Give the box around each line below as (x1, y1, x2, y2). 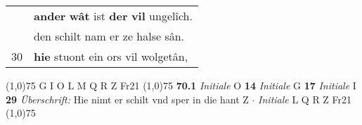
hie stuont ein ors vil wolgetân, (34, 48, 188, 64)
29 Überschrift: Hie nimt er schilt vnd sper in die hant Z (6, 91, 249, 106)
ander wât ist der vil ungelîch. (34, 8, 193, 24)
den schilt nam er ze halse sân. (34, 28, 185, 44)
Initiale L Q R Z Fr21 (258, 91, 352, 106)
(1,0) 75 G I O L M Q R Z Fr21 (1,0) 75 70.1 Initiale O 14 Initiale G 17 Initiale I (6, 78, 356, 92)
